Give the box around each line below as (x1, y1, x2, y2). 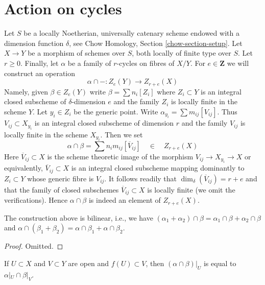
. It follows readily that (104, 173, 177, 183)
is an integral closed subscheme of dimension (34, 117, 174, 128)
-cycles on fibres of (116, 57, 175, 68)
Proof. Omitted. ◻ (4, 241, 63, 251)
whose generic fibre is (27, 173, 94, 183)
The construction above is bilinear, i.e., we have (4, 212, 153, 223)
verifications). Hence (4, 195, 68, 205)
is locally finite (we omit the (147, 184, 235, 195)
